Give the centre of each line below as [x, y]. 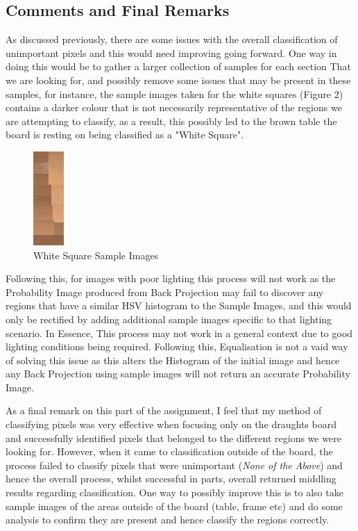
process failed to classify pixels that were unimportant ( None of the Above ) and [174, 465]
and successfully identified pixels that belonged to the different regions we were [173, 438]
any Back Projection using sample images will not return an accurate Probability [178, 374]
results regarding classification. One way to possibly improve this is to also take [174, 492]
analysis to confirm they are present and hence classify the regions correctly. [168, 520]
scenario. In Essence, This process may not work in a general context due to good [179, 333]
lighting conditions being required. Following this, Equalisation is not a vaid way [177, 346]
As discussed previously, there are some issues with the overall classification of [172, 39]
